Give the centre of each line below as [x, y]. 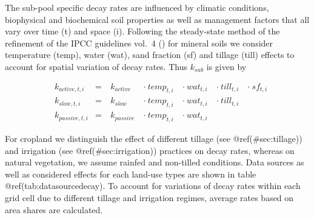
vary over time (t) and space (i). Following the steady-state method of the [142, 31]
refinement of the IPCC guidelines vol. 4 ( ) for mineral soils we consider [139, 43]
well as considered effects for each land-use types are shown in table [131, 174]
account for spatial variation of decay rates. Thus [96, 66]
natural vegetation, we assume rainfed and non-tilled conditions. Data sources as [155, 162]
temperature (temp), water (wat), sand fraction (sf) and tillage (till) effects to [150, 55]
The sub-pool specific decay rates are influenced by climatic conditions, [137, 7]
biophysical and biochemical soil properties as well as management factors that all [157, 19]
